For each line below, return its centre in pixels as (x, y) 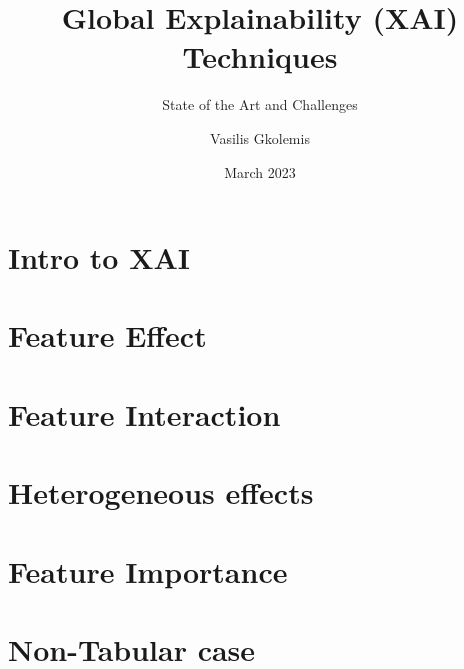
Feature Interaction (144, 413)
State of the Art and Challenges (260, 104)
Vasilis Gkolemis (260, 137)
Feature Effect (107, 335)
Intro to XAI (99, 257)
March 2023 (260, 171)
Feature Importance (148, 570)
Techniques (260, 56)
